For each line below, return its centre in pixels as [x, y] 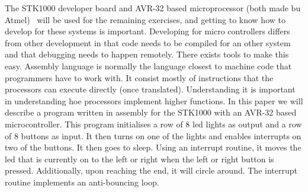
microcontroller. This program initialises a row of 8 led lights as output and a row [153, 124]
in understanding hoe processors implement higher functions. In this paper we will [154, 100]
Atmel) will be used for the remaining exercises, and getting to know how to [145, 19]
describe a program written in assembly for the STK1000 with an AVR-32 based [151, 112]
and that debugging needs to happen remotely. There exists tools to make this [147, 54]
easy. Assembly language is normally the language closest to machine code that [148, 65]
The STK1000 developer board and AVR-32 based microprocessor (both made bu [153, 8]
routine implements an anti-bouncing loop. [82, 182]
